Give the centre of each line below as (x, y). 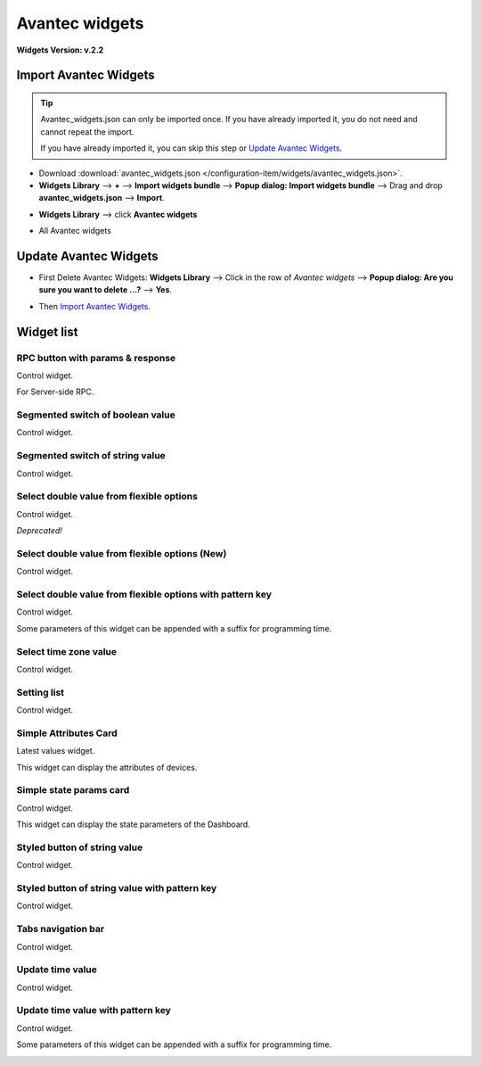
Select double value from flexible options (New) (122, 553)
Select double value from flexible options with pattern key (144, 595)
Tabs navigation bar (61, 929)
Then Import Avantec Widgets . (95, 306)
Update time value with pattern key (94, 1011)
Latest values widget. (56, 751)
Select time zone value (67, 651)
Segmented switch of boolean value (96, 415)
